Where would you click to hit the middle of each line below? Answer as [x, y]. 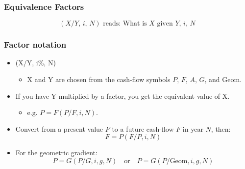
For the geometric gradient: [56, 153]
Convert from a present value [59, 128]
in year [193, 128]
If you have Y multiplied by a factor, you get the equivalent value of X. [122, 96]
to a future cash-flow [143, 128]
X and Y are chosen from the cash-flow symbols [99, 79]
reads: [112, 24]
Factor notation [35, 44]
